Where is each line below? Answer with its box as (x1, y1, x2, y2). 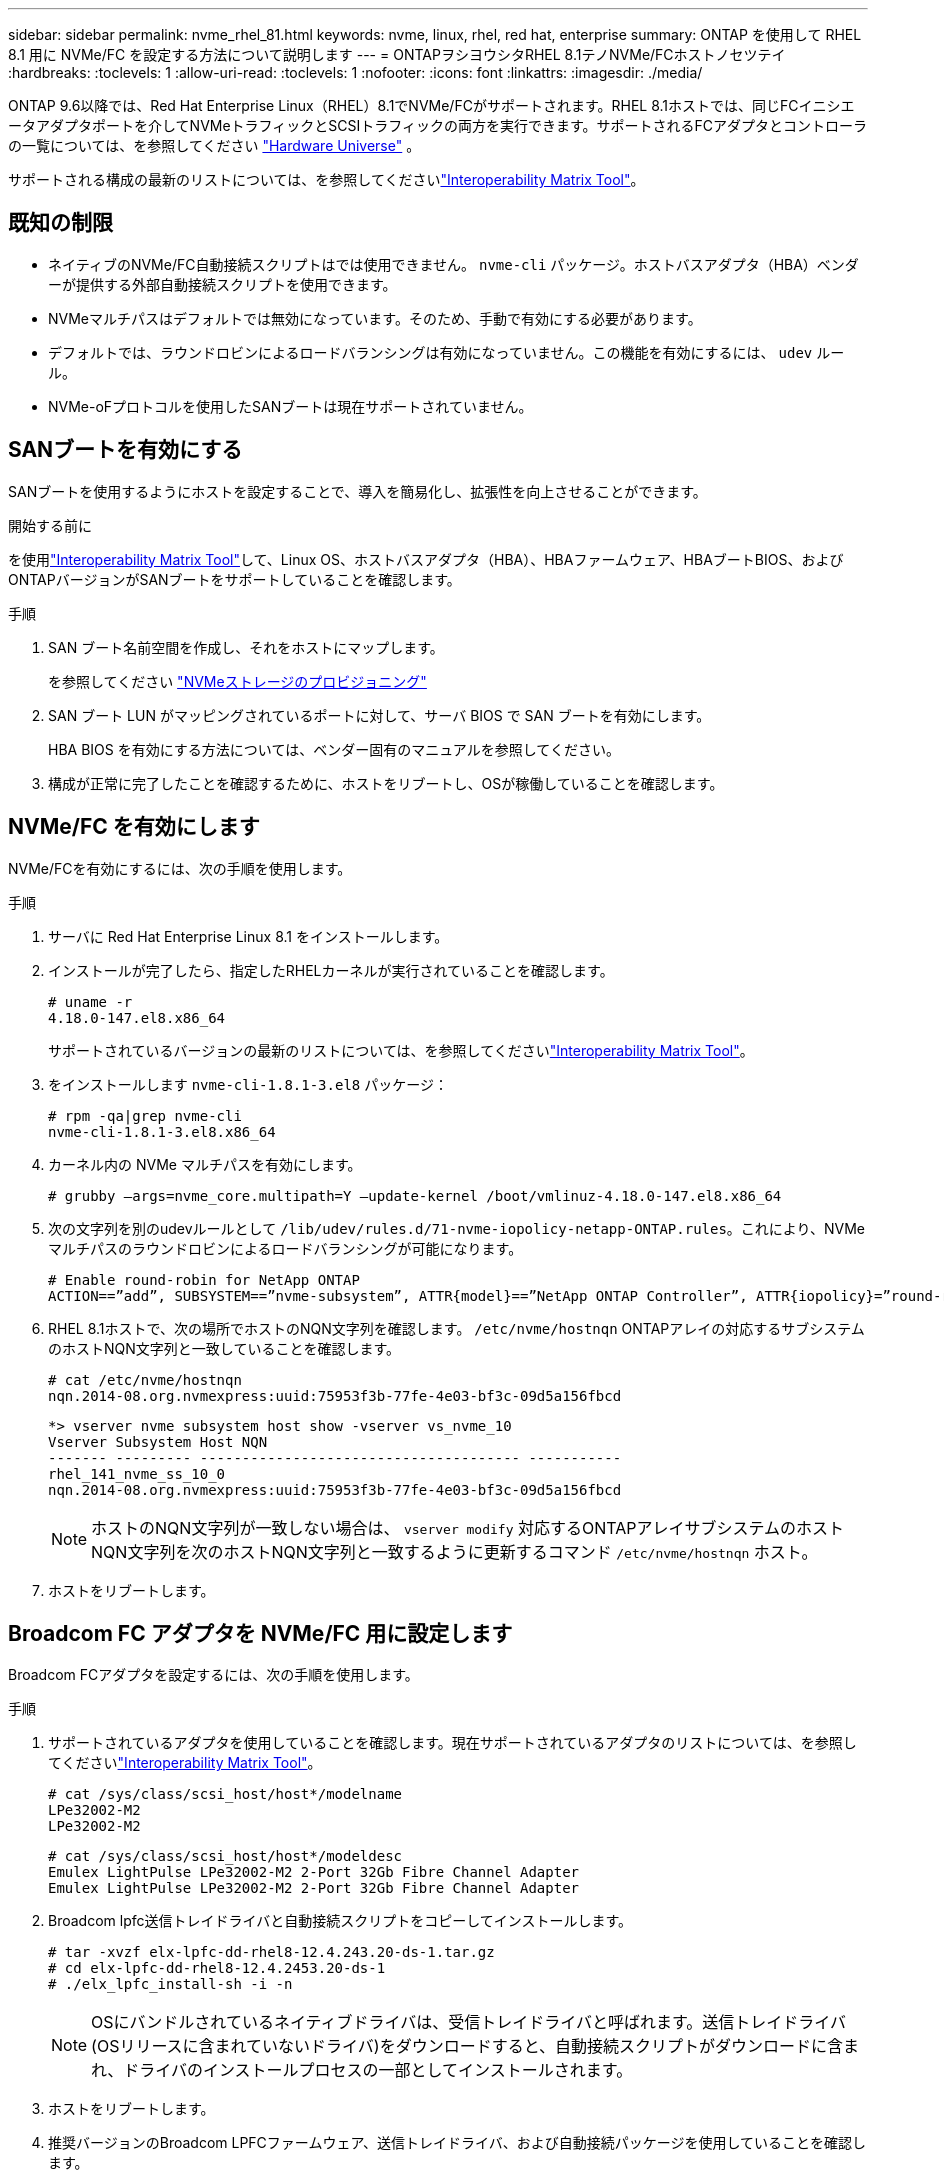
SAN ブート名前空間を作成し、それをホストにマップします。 (48, 638, 444, 656)
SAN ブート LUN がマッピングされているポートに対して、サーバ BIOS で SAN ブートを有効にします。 (48, 706, 711, 724)
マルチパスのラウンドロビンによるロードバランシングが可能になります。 (48, 1239, 523, 1257)
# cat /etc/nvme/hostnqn (48, 1371, 242, 1388)
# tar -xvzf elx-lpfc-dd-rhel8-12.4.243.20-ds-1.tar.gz (48, 1944, 495, 1961)
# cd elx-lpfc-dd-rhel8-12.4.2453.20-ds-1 (48, 1960, 386, 1977)
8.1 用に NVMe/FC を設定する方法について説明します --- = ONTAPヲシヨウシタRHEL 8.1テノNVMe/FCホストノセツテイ (8, 46, 786, 63)
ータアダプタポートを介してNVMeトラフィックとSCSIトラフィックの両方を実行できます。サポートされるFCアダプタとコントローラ (8, 117, 868, 134)
